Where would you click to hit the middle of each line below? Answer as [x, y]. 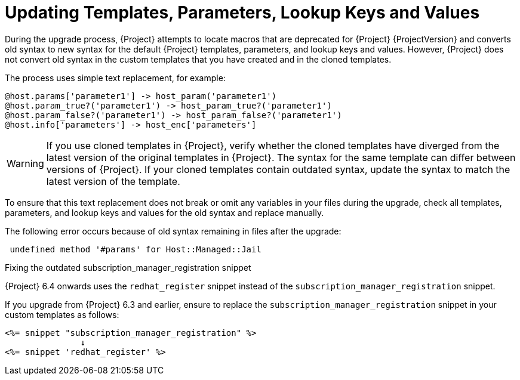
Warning [25, 163]
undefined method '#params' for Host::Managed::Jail [136, 249]
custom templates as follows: [62, 314]
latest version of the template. [113, 181]
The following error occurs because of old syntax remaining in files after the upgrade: [173, 231]
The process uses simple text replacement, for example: [115, 78]
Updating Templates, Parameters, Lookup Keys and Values [242, 13]
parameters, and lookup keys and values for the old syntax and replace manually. [164, 212]
